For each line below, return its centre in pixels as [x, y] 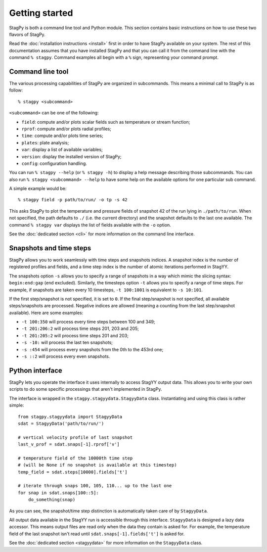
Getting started [41, 13]
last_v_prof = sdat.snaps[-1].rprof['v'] [69, 444]
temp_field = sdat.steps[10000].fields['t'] [73, 472]
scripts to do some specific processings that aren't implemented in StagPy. [86, 389]
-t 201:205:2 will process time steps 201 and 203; [75, 335]
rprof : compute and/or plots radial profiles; [66, 129]
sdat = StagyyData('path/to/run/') [61, 423]
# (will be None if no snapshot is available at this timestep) [98, 465]
